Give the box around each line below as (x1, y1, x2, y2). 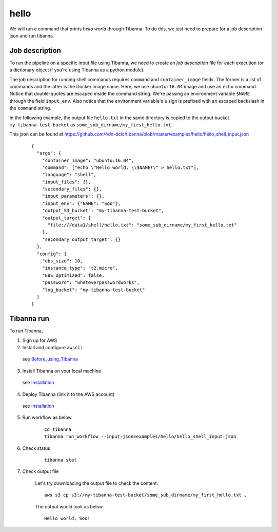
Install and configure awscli (22, 345, 84, 351)
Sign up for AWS (22, 337, 57, 344)
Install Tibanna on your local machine (22, 368, 102, 374)
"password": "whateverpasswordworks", (42, 280, 140, 286)
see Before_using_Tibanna (22, 356, 78, 362)
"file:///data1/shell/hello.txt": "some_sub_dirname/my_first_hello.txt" (47, 222, 237, 228)
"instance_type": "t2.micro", (42, 265, 118, 271)
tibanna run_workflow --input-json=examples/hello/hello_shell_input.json (44, 434, 236, 440)
